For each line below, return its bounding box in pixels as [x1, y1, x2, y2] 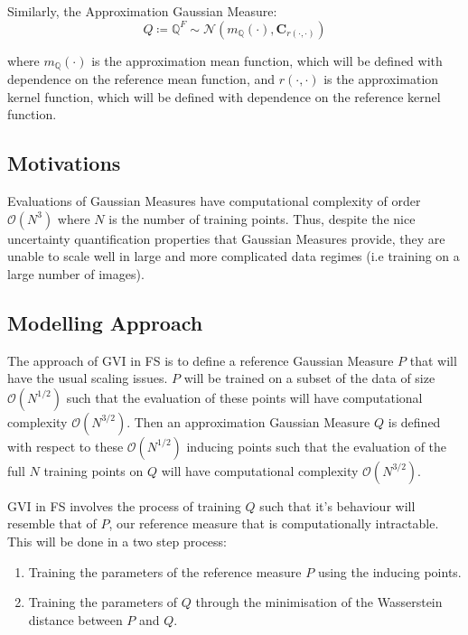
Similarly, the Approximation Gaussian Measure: [7, 2, 277, 20]
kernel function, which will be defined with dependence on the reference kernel [7, 87, 441, 106]
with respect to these [7, 436, 124, 455]
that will [409, 350, 457, 369]
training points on [43, 461, 144, 480]
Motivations [7, 149, 121, 177]
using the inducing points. [317, 562, 462, 581]
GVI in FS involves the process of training [7, 496, 241, 515]
